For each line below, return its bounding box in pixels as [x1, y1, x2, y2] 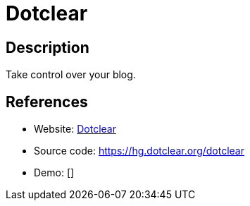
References [6, 92, 88, 111]
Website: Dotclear [34, 123, 116, 135]
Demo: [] [34, 166, 75, 179]
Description [6, 38, 89, 56]
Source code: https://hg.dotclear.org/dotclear [34, 145, 244, 157]
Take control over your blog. [6, 68, 136, 81]
